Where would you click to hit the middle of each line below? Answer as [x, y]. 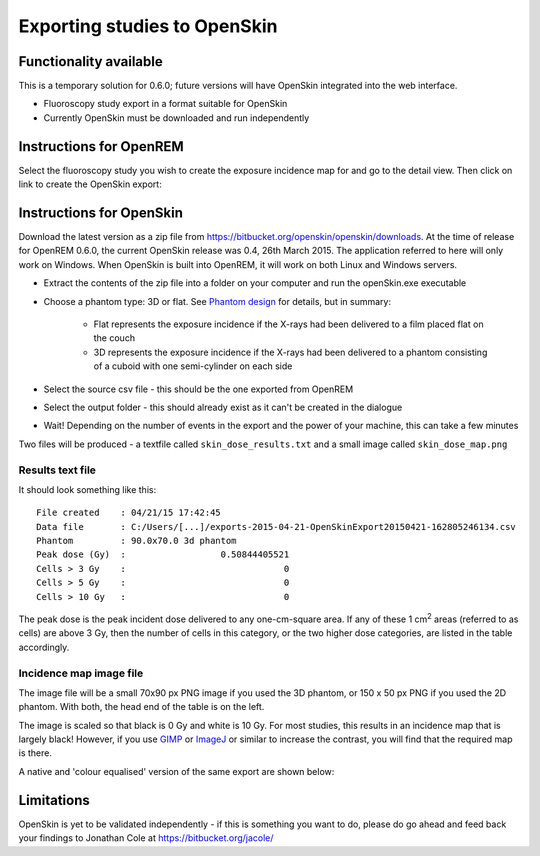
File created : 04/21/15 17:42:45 [129, 513]
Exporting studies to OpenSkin [148, 26]
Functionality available [91, 61]
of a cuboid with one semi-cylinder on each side [193, 366]
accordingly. [44, 647]
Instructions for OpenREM [101, 146]
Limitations [54, 800]
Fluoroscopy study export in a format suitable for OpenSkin [165, 104]
